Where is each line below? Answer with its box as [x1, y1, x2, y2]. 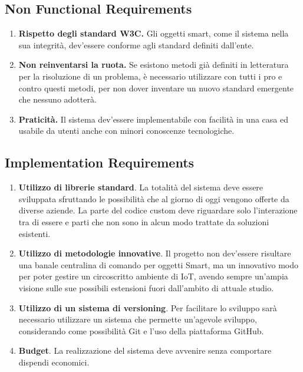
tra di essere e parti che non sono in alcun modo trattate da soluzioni [18, 215, 269, 228]
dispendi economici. [18, 355, 90, 368]
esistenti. [18, 227, 51, 239]
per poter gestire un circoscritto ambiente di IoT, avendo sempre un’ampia [18, 270, 288, 282]
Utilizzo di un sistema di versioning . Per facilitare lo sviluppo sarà [18, 301, 277, 314]
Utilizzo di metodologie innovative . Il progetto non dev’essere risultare [18, 247, 291, 259]
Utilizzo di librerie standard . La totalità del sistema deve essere [18, 181, 264, 193]
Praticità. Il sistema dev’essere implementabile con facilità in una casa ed [18, 113, 288, 125]
